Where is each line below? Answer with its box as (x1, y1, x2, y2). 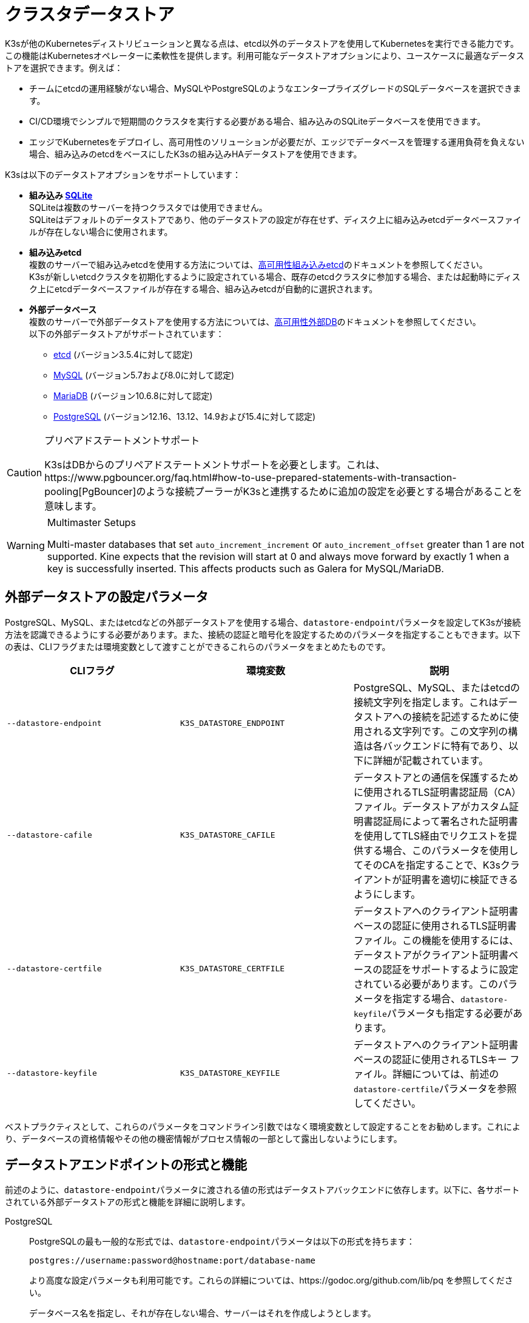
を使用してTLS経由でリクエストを (353, 829, 508, 842)
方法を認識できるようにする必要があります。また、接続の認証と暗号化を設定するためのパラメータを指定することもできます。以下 (5, 629, 521, 640)
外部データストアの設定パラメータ (5, 589, 209, 605)
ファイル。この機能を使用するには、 (353, 934, 519, 946)
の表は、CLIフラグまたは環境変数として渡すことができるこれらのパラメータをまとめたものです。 (5, 641, 391, 652)
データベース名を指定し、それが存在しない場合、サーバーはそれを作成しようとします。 (29, 1308, 376, 1319)
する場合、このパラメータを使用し (363, 844, 519, 856)
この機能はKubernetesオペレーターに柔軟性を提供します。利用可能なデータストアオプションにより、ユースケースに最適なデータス (5, 50, 525, 61)
